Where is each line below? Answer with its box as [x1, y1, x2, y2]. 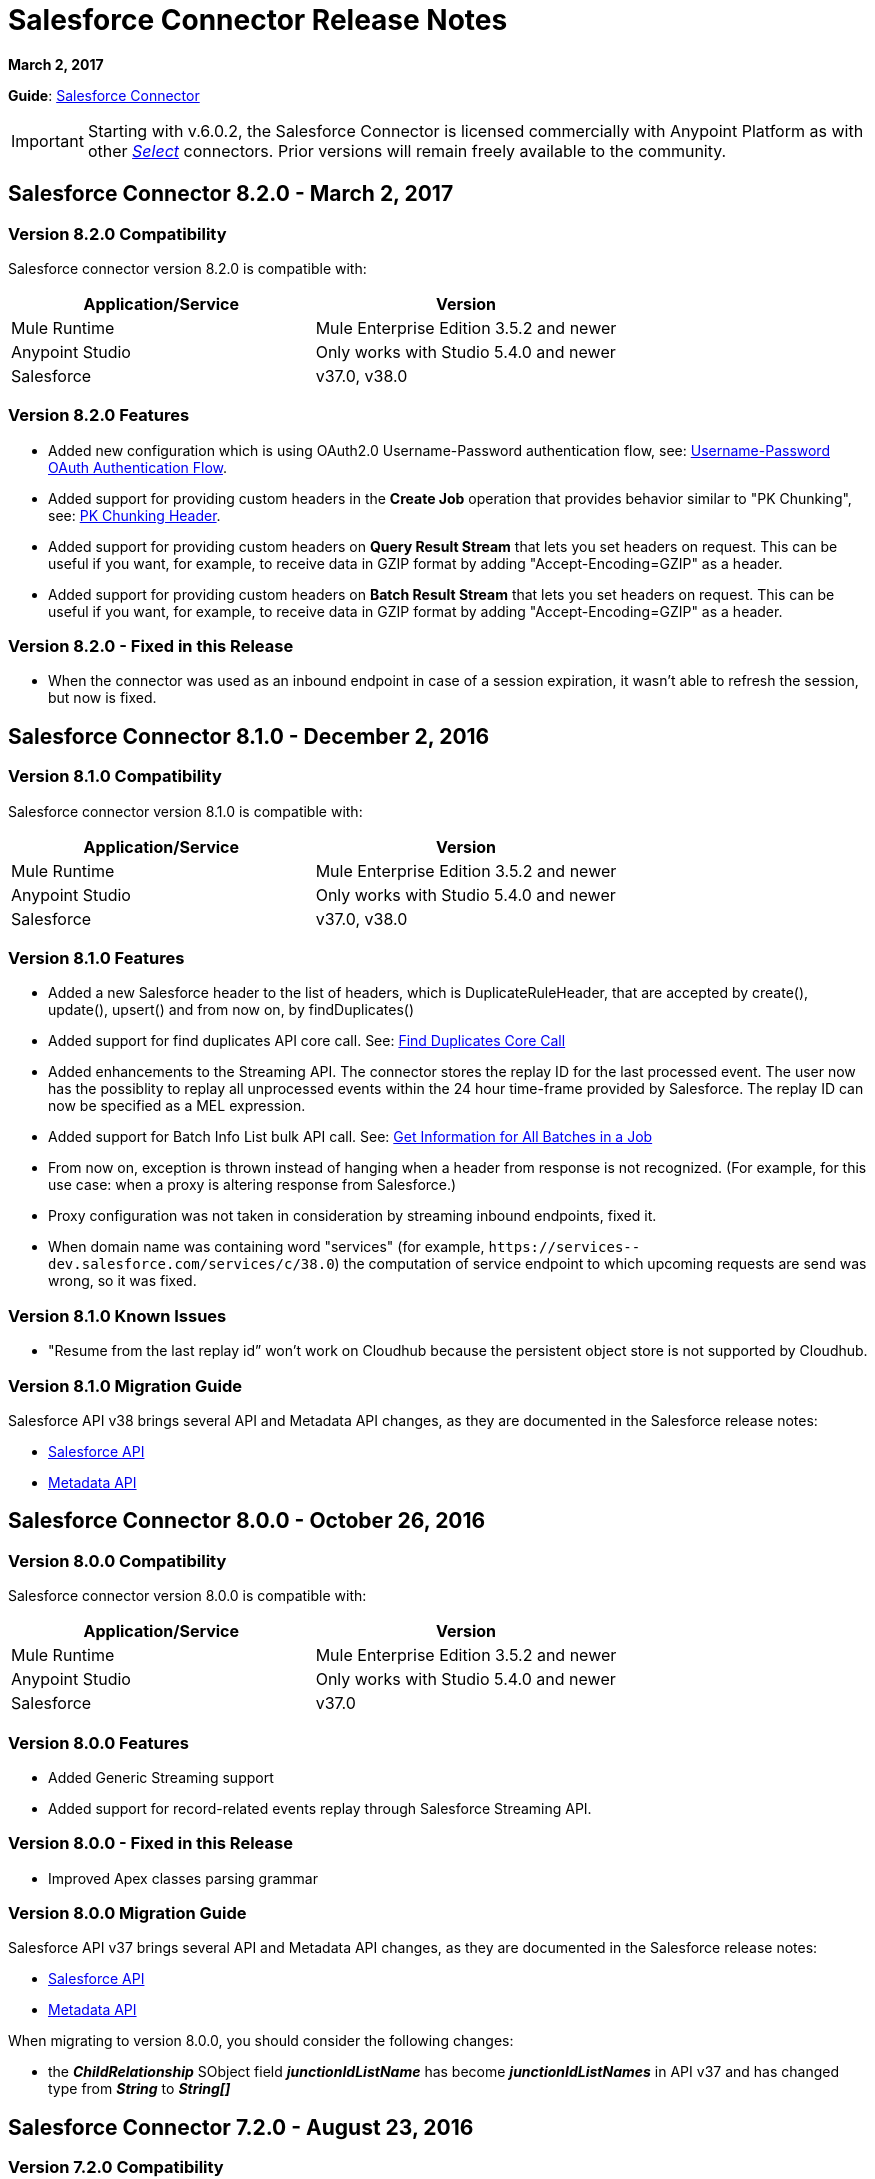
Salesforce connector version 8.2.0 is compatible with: [8, 259, 367, 277]
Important [11, 130, 84, 151]
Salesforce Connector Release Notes [8, 3, 508, 37]
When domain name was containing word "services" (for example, [48, 1238, 485, 1256]
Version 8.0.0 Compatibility [8, 1550, 227, 1571]
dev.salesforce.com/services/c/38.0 [48, 1256, 335, 1273]
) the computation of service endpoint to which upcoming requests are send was [334, 1255, 867, 1273]
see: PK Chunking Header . [48, 506, 221, 524]
